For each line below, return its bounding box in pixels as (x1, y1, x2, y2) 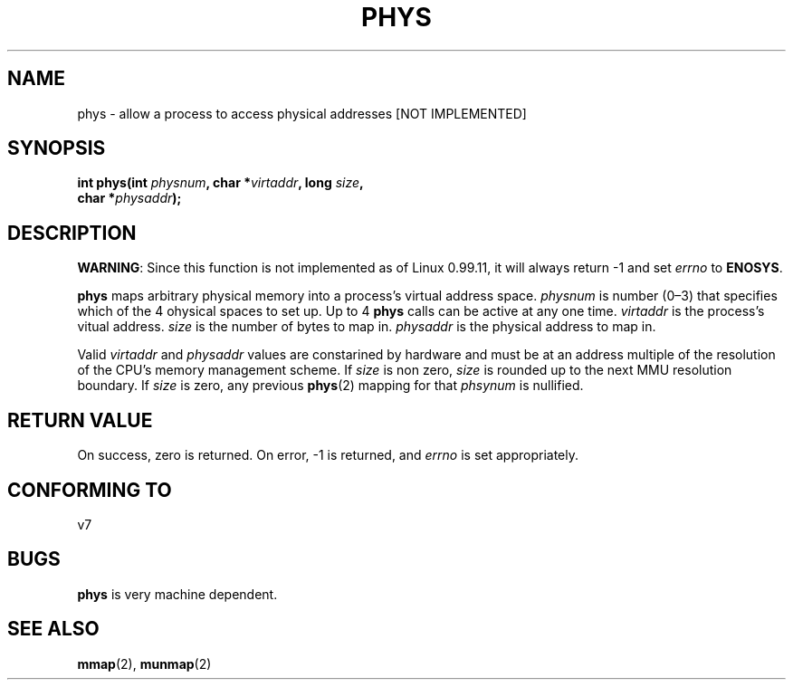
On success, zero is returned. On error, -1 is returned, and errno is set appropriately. (77, 447, 578, 463)
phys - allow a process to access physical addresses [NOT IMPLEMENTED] (77, 105, 527, 121)
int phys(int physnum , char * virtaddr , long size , (77, 175, 364, 191)
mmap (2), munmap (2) (77, 655, 212, 672)
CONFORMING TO (7, 478, 172, 501)
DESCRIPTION (7, 221, 137, 244)
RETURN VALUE (7, 408, 153, 432)
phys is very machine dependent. (77, 586, 278, 602)
